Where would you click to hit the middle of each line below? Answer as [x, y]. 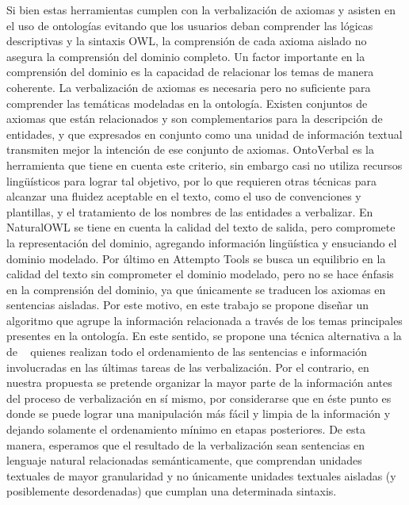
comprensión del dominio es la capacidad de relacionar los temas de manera [190, 72]
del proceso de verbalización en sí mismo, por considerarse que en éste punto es [199, 398]
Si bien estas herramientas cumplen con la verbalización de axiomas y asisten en [201, 10]
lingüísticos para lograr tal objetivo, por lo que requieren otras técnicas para [191, 180]
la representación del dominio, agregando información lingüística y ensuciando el [202, 242]
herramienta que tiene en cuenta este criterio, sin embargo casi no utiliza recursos [204, 165]
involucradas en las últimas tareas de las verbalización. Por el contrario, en [188, 367]
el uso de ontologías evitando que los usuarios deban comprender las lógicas [190, 25]
